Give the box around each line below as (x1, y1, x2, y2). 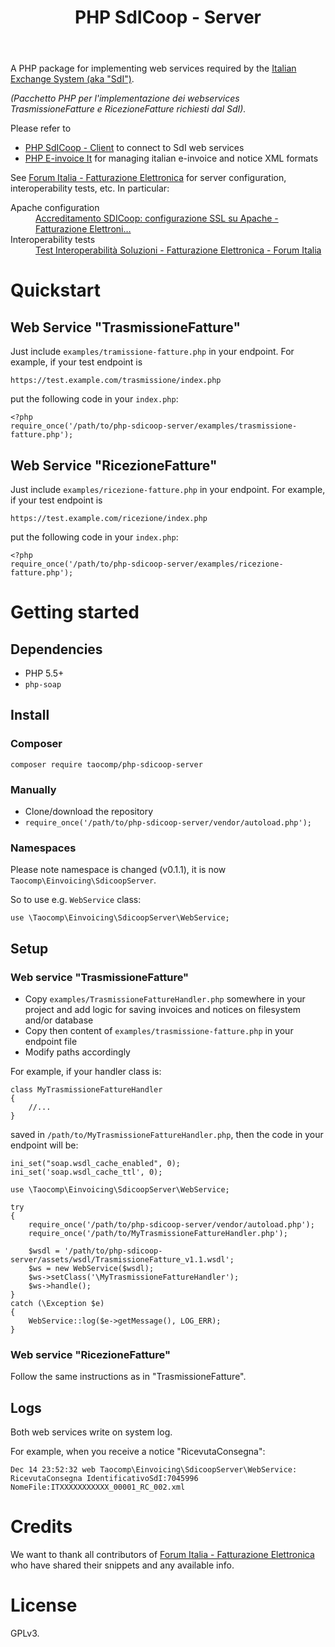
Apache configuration (10, 202, 100, 214)
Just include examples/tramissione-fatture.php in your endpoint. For (10, 346, 295, 358)
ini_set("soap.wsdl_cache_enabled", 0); (10, 1158, 182, 1168)
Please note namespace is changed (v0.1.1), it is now (10, 864, 227, 876)
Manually (10, 782, 57, 796)
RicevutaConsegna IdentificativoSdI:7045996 (10, 1474, 199, 1484)
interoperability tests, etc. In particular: (10, 182, 170, 195)
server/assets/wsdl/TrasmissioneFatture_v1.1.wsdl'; (10, 1254, 235, 1265)
